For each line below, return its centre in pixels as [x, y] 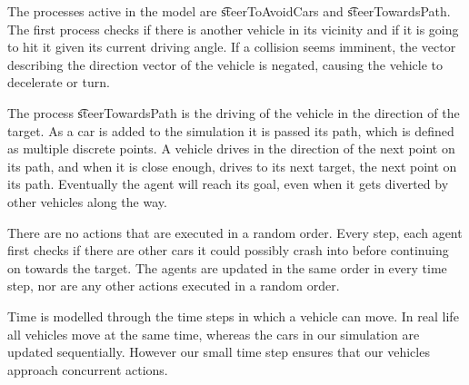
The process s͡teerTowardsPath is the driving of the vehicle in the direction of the [234, 112]
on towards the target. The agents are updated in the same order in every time [227, 267]
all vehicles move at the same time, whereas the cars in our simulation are [214, 334]
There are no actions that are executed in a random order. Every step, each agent [235, 232]
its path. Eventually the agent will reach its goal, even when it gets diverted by [228, 184]
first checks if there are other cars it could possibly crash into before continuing [228, 250]
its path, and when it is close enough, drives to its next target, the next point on [232, 166]
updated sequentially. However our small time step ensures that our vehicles [219, 352]
